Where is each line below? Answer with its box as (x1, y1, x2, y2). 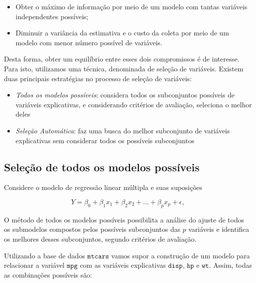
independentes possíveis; (15, 11, 89, 21)
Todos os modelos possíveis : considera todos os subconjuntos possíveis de (15, 90, 235, 100)
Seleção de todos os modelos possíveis (4, 159, 200, 174)
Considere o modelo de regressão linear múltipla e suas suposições (4, 182, 202, 192)
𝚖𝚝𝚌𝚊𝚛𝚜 (87, 252, 109, 260)
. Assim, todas (209, 260, 252, 270)
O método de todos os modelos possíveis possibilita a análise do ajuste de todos (4, 214, 244, 224)
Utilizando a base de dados (4, 250, 85, 260)
